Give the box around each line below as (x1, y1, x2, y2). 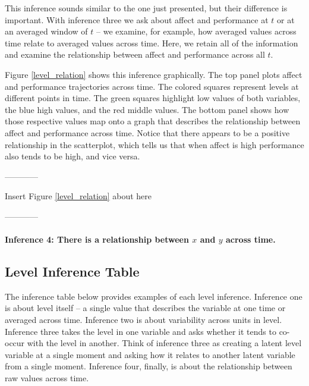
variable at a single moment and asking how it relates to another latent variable (5, 348, 295, 360)
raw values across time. (5, 372, 89, 384)
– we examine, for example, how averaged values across (96, 25, 297, 37)
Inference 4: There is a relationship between (5, 233, 189, 246)
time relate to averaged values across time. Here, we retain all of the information (5, 36, 298, 49)
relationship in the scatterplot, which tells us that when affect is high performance (5, 138, 304, 150)
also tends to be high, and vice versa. (5, 150, 140, 162)
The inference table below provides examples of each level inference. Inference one (5, 290, 302, 302)
